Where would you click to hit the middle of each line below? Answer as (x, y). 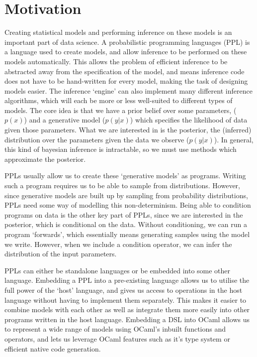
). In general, (234, 139)
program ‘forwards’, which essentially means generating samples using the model (127, 234)
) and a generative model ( (65, 120)
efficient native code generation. (53, 348)
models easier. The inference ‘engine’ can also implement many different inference (128, 90)
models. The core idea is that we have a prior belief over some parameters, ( (121, 110)
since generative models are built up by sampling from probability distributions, (126, 195)
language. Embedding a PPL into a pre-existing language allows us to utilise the (127, 280)
